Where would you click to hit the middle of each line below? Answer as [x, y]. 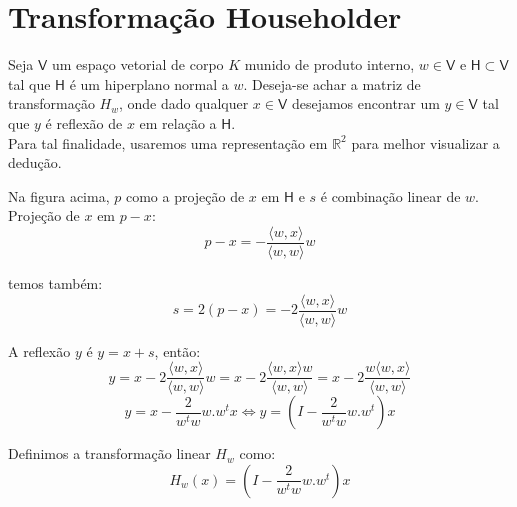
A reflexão [39, 350]
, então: [177, 350]
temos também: [55, 282]
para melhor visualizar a [425, 142]
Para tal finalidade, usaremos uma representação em [168, 142]
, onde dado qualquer [183, 103]
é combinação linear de [390, 195]
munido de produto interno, [329, 64]
